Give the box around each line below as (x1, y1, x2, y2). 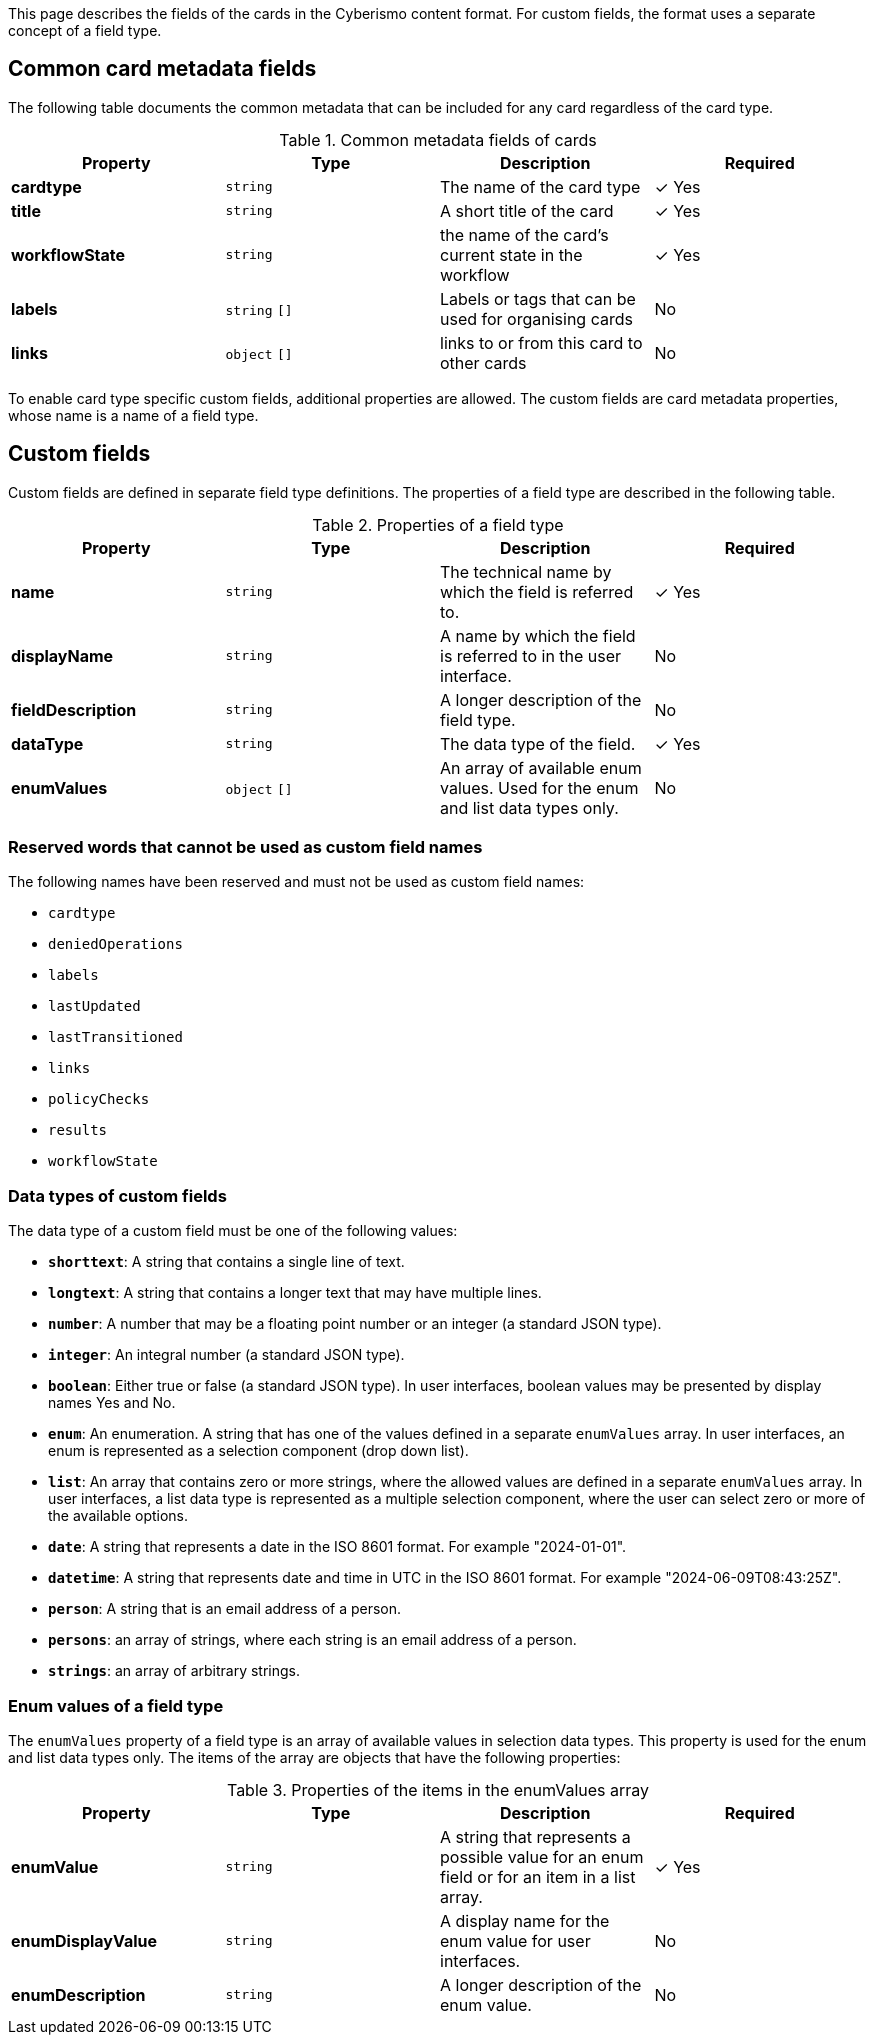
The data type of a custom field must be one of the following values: (8, 1222, 458, 1240)
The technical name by (440, 561, 612, 582)
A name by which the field (440, 625, 636, 646)
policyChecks (48, 1091, 150, 1108)
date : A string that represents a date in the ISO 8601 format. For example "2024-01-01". (48, 1538, 627, 1556)
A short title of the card (440, 200, 614, 221)
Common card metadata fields (8, 56, 317, 82)
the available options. (48, 1507, 189, 1525)
